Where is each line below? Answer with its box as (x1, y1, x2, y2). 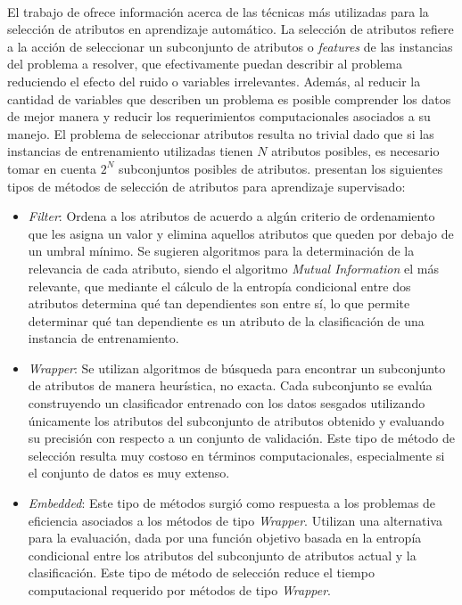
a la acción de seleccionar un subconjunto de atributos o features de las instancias (7, 37, 453, 55)
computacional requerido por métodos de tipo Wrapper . (28, 581, 332, 599)
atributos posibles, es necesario (271, 142, 440, 160)
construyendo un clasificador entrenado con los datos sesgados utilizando (28, 394, 425, 413)
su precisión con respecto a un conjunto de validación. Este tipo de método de (28, 429, 455, 447)
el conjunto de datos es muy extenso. (28, 463, 230, 482)
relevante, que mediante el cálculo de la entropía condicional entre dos (28, 276, 411, 295)
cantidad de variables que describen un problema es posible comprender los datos (7, 89, 451, 108)
